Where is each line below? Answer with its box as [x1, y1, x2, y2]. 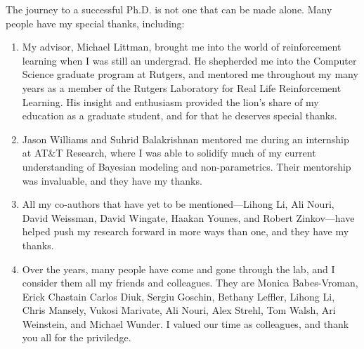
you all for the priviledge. [22, 330, 131, 345]
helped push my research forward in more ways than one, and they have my [22, 224, 349, 239]
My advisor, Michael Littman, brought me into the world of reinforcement [22, 39, 342, 54]
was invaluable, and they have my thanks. [22, 173, 202, 187]
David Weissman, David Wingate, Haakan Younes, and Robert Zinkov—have [22, 210, 355, 225]
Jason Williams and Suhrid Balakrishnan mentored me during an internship [22, 131, 349, 146]
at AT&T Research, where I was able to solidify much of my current [22, 145, 316, 160]
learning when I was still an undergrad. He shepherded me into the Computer [22, 53, 357, 67]
